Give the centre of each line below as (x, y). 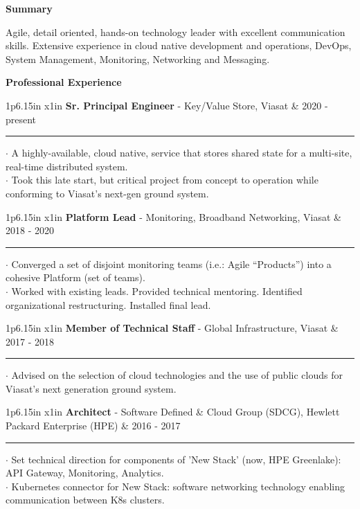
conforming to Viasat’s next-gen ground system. (107, 193)
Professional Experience (64, 82)
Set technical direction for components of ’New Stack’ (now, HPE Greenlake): (176, 459)
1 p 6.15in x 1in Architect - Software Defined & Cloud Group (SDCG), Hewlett (173, 412)
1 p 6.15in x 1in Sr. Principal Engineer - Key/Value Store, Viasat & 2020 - (167, 105)
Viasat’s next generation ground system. (91, 388)
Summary (29, 8)
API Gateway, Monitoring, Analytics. (85, 473)
